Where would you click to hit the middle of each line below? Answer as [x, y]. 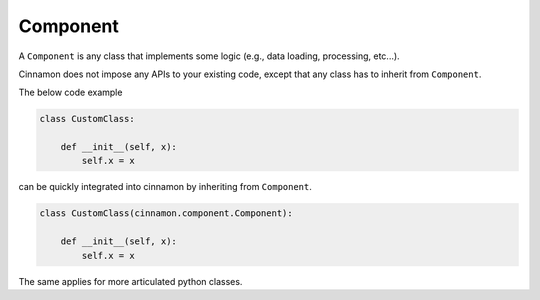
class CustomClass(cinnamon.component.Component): [166, 213]
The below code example [70, 92]
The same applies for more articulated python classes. [130, 281]
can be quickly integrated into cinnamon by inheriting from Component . [165, 187]
